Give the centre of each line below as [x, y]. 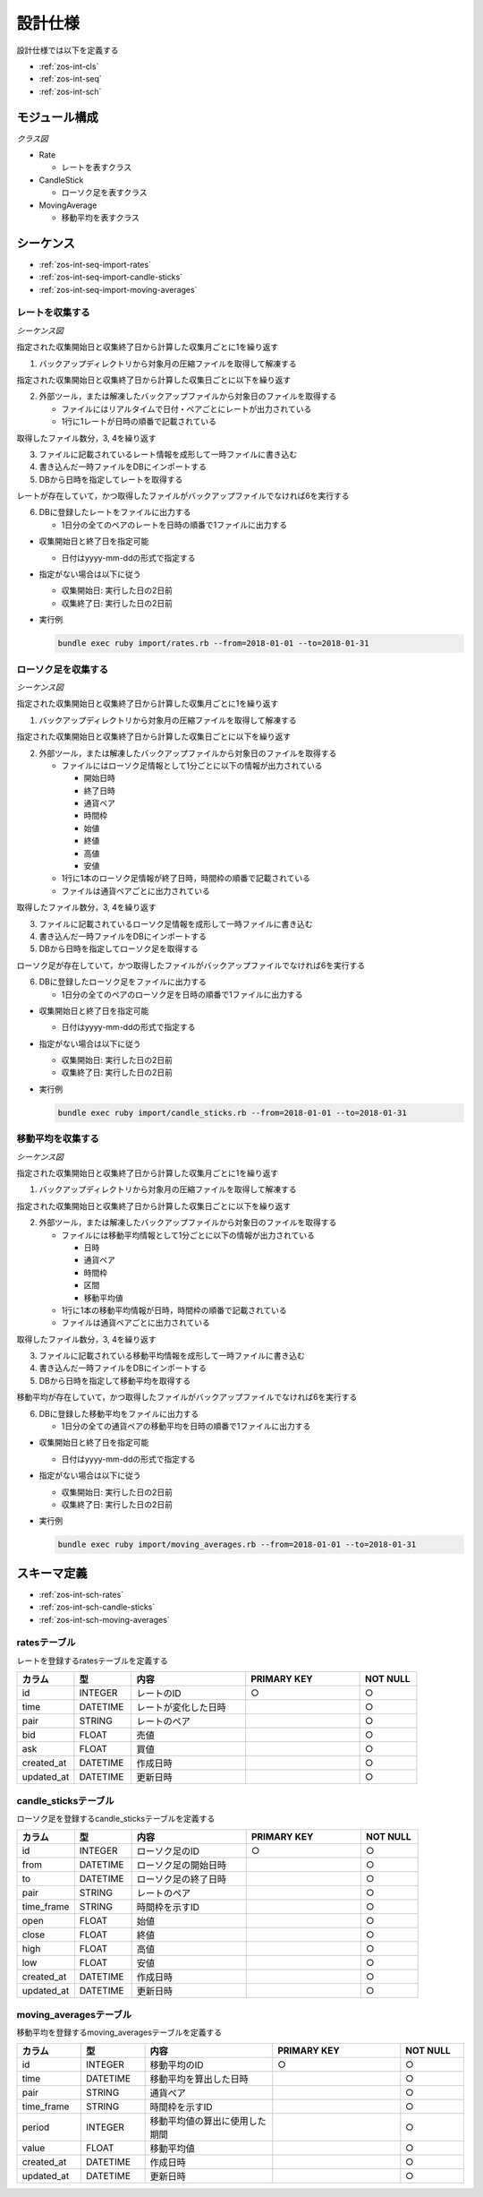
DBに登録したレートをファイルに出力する [115, 512]
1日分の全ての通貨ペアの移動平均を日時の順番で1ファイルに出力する [186, 1426]
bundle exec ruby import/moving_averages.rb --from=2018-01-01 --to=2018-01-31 [237, 1545]
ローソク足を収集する [63, 669]
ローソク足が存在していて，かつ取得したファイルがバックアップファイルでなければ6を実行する [191, 965]
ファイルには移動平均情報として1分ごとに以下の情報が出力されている [188, 1235]
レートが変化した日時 [182, 1708]
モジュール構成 [57, 117]
